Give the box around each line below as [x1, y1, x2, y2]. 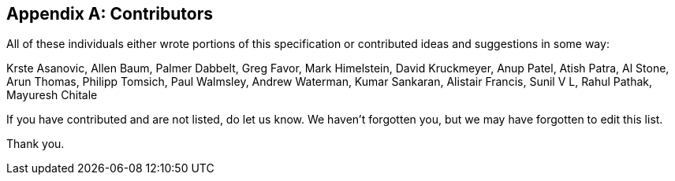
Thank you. [6, 137, 65, 151]
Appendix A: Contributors [6, 4, 213, 24]
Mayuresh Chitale [6, 88, 98, 102]
